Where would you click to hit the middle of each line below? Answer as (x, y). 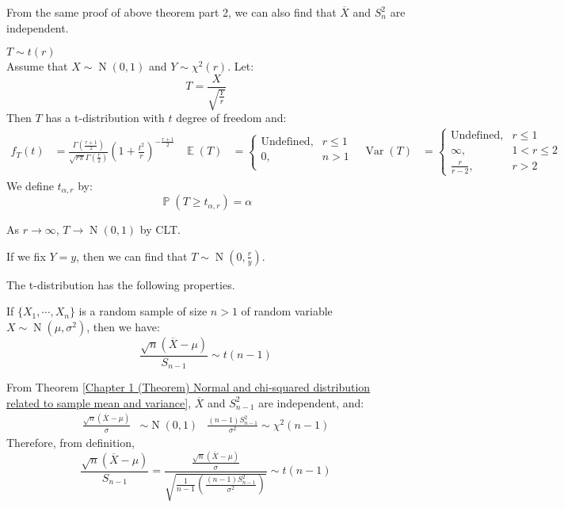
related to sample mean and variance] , (99, 402)
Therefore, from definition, (70, 443)
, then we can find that (132, 256)
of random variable (287, 311)
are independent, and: (311, 402)
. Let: (241, 66)
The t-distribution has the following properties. (121, 284)
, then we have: (123, 327)
